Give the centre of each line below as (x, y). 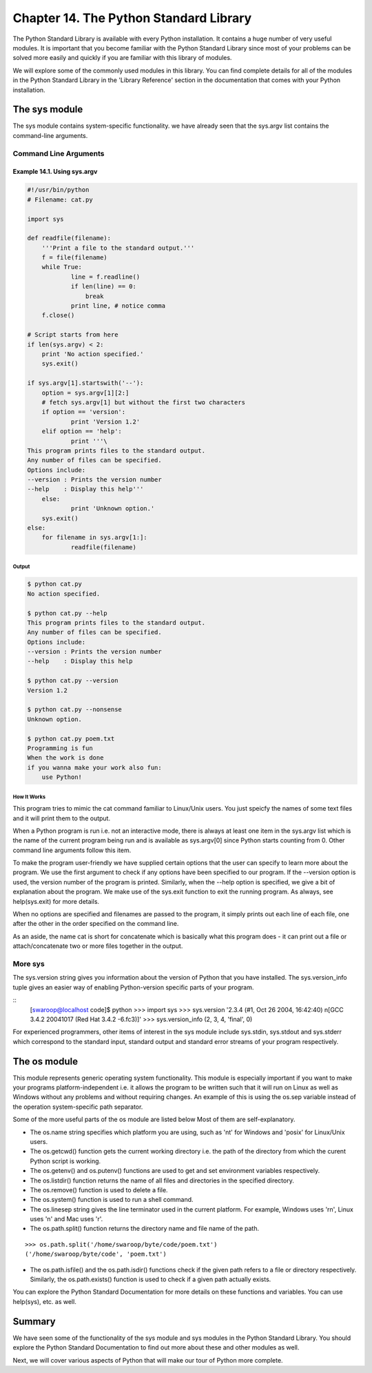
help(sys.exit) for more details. (56, 901)
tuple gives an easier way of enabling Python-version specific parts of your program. (133, 987)
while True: (62, 267)
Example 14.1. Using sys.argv (55, 172)
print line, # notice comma (118, 306)
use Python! (62, 777)
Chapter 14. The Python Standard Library (132, 18)
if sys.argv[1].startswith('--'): (85, 383)
